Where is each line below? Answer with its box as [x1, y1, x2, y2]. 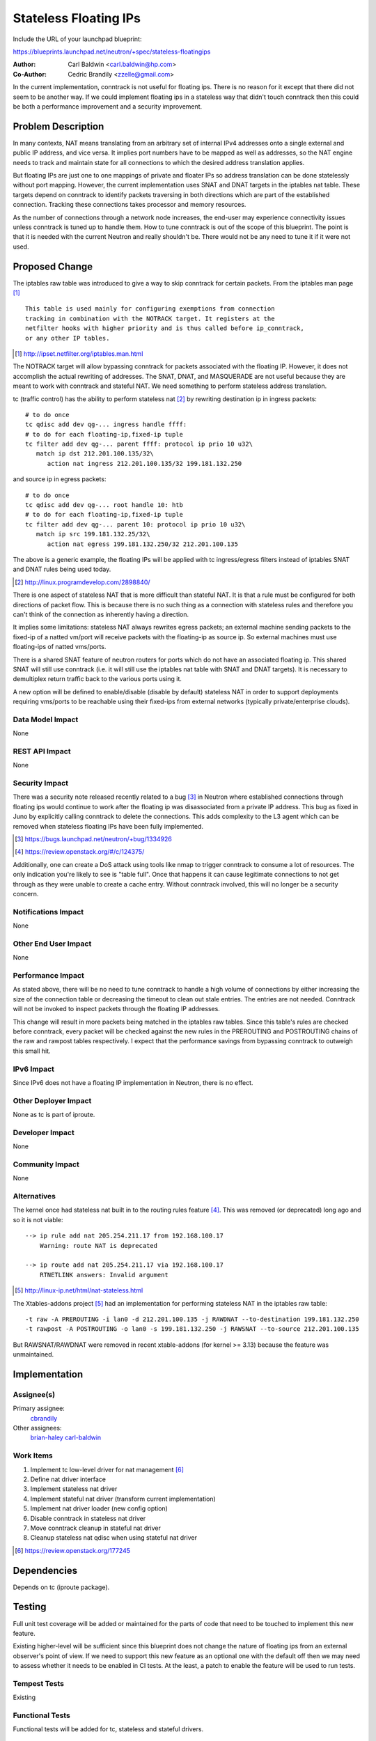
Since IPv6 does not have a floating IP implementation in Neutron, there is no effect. [13, 1078, 253, 1086]
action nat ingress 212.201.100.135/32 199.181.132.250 [47, 460, 242, 467]
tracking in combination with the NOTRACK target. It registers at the [25, 314, 275, 322]
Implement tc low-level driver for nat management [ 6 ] [30, 1465, 185, 1474]
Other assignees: [13, 1424, 62, 1432]
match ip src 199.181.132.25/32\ [36, 530, 150, 538]
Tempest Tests [13, 1678, 64, 1688]
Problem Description [13, 120, 104, 132]
